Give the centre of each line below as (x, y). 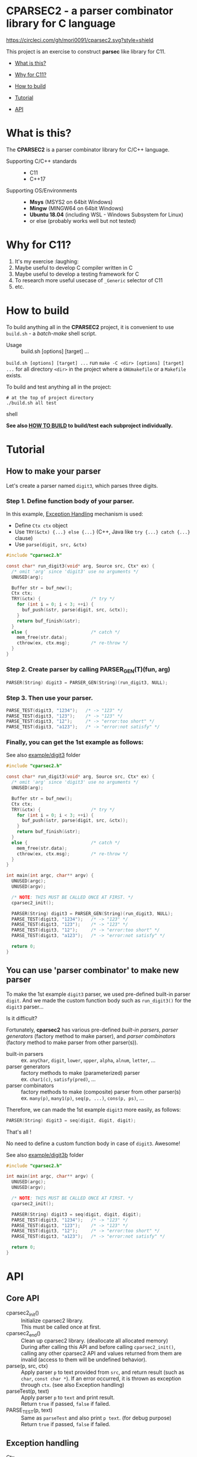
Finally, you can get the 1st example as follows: (75, 742)
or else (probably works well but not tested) (83, 220)
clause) (24, 538)
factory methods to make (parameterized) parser (80, 1073)
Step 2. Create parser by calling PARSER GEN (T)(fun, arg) (88, 670)
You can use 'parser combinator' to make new (93, 971)
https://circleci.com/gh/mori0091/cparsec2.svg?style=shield (80, 40)
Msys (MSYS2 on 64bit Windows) (71, 202)
